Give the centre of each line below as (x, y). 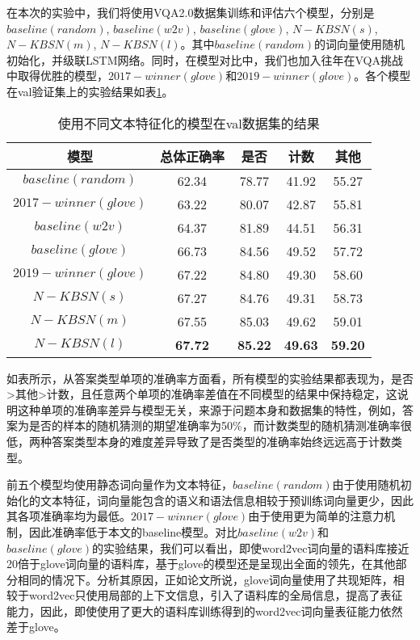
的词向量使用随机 (359, 44)
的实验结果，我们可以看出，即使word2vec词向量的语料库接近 (250, 547)
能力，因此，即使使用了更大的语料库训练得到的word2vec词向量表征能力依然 (205, 611)
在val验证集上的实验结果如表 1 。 (90, 91)
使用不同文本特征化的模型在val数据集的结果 (189, 123)
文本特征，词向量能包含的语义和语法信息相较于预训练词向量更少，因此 (227, 500)
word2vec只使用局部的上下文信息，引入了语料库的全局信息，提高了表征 (216, 595)
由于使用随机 (366, 484)
